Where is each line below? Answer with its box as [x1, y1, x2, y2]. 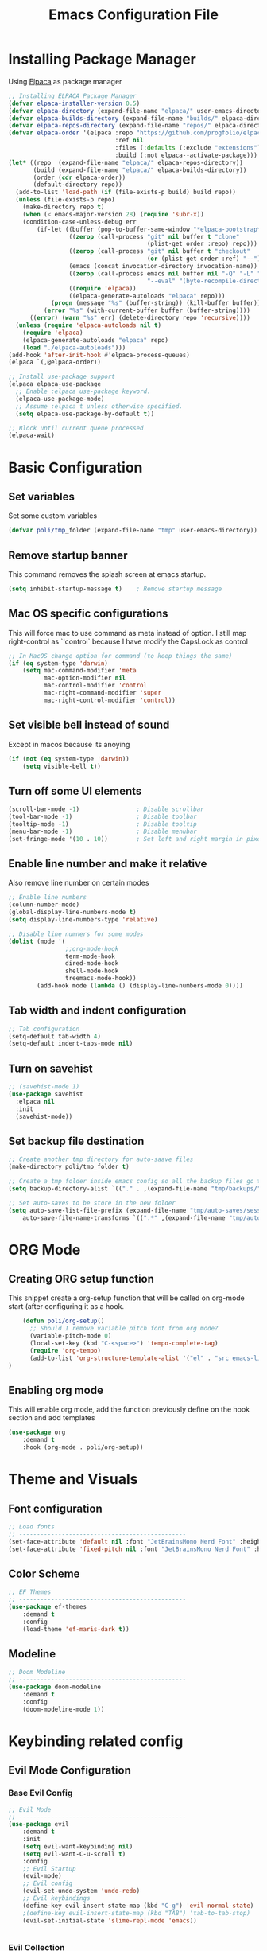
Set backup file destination [8, 1134, 145, 1147]
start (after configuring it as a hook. [8, 1302, 125, 1311]
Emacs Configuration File [48, 6, 219, 24]
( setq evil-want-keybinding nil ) [22, 1842, 133, 1851]
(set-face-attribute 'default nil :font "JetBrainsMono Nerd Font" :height [8, 1537, 265, 1545]
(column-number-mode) [8, 901, 80, 909]
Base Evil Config [8, 1788, 73, 1799]
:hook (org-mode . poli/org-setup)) [22, 1443, 145, 1451]
